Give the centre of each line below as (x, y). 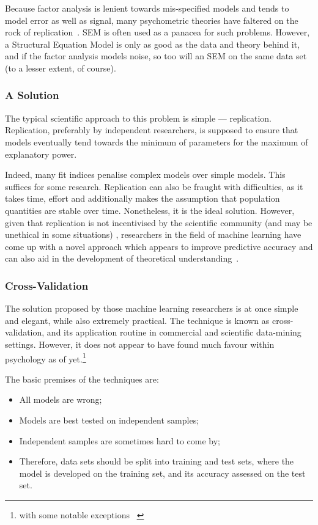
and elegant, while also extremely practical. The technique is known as (137, 320)
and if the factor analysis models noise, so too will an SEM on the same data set (156, 56)
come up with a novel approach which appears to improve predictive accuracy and (159, 246)
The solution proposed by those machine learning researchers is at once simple (152, 308)
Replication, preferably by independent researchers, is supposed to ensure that (152, 130)
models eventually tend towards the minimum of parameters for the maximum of (157, 141)
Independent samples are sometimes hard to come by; (120, 440)
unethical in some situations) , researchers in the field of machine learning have (153, 234)
